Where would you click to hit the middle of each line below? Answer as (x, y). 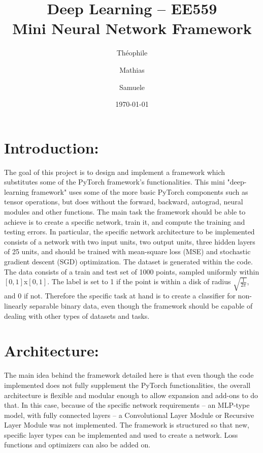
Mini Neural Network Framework (132, 28)
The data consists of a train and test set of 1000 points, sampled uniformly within (132, 271)
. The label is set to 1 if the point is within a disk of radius (139, 281)
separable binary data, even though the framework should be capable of (141, 306)
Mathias (132, 69)
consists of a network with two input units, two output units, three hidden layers (130, 241)
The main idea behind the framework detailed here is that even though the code (129, 375)
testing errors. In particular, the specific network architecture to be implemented (129, 232)
